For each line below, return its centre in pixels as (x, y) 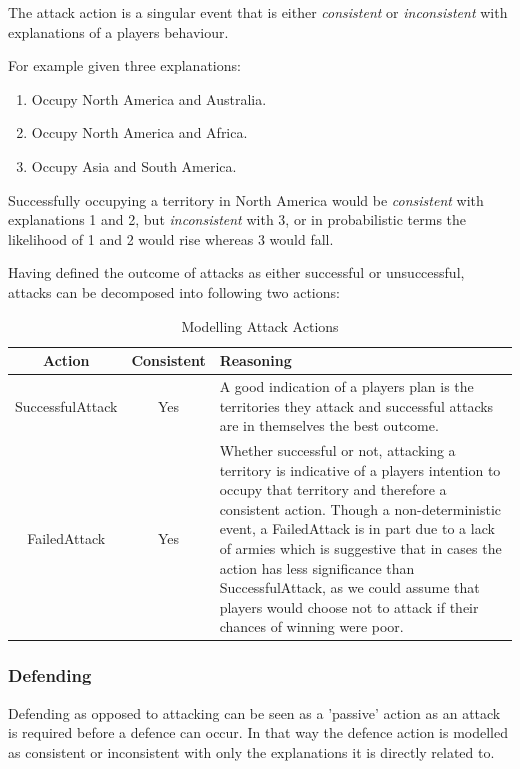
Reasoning (255, 360)
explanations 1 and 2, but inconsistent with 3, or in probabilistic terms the (237, 219)
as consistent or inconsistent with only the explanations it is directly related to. (251, 751)
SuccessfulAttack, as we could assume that (349, 587)
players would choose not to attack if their (349, 606)
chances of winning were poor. (311, 626)
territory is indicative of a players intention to (360, 469)
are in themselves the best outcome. (329, 425)
